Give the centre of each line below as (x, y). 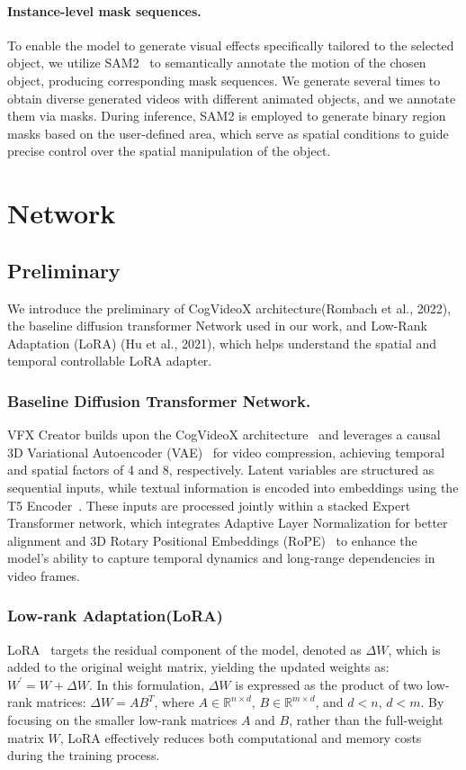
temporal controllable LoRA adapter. (110, 361)
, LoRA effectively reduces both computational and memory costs (241, 737)
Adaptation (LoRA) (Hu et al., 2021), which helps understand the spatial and (222, 343)
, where (174, 702)
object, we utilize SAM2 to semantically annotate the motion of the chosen (217, 63)
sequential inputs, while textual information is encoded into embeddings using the (233, 487)
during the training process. (84, 755)
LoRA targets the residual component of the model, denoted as (184, 649)
